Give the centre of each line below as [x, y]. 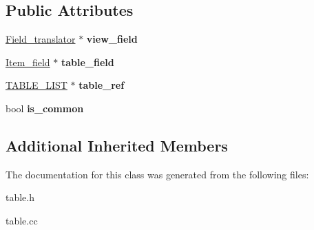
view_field [112, 39]
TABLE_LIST [36, 85]
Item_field [28, 62]
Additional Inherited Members [117, 145]
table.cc [22, 220]
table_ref [102, 85]
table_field [87, 62]
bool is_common [45, 108]
